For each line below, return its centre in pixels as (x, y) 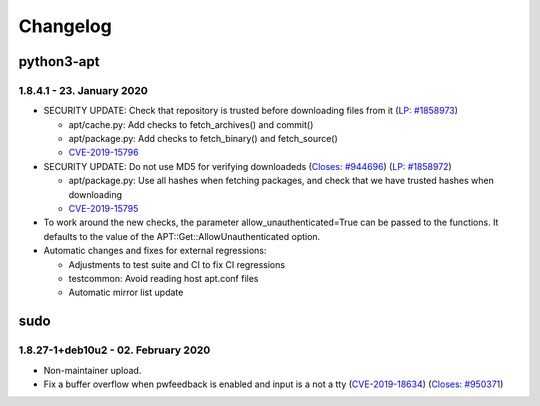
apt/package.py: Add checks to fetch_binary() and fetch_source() (203, 139)
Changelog (65, 26)
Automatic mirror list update (126, 292)
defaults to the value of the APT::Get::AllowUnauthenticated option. (182, 236)
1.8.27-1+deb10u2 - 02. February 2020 (114, 350)
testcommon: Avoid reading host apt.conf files (163, 278)
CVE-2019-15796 (103, 152)
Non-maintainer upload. (92, 370)
